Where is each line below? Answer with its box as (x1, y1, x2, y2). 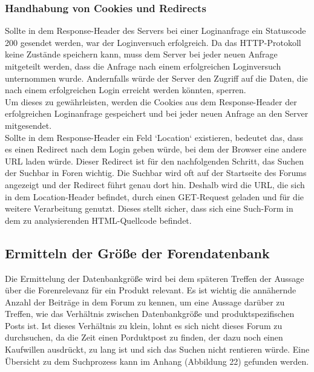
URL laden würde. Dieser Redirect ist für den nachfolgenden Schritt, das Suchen (5, 154, 304, 167)
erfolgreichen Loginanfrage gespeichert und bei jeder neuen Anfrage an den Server (5, 107, 309, 120)
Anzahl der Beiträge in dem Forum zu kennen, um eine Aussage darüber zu (5, 295, 285, 308)
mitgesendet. (5, 119, 52, 131)
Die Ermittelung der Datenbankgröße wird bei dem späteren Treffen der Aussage (5, 272, 304, 284)
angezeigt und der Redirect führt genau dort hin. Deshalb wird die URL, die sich (5, 178, 305, 191)
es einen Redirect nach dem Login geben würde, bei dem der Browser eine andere (5, 143, 307, 155)
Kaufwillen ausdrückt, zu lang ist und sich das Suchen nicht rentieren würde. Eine (5, 343, 310, 356)
